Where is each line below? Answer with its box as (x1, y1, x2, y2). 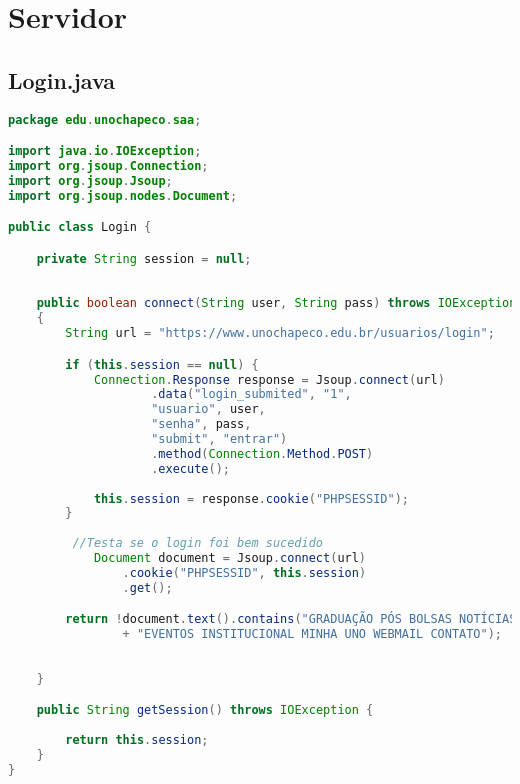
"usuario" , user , (151, 402, 266, 417)
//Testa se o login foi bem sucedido (72, 536, 323, 551)
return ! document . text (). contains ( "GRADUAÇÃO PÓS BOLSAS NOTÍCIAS (65, 612, 517, 627)
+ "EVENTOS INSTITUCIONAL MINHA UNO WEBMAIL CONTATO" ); (122, 627, 502, 642)
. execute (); (151, 461, 230, 476)
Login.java (8, 64, 116, 95)
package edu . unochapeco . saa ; (8, 112, 202, 127)
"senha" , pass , (151, 417, 252, 432)
